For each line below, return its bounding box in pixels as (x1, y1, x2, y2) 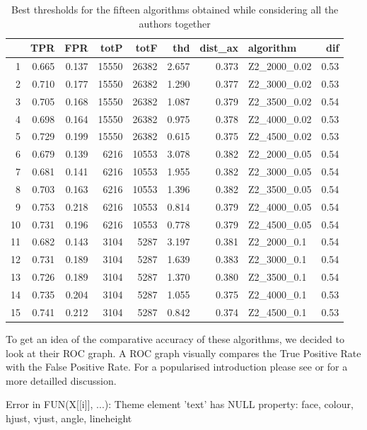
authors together (139, 16, 211, 30)
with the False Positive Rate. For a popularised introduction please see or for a (6, 359, 348, 374)
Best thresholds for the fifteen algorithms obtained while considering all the (11, 2, 339, 16)
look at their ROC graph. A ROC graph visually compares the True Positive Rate (6, 345, 361, 360)
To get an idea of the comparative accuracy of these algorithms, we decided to (6, 331, 344, 346)
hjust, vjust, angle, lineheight (6, 410, 132, 425)
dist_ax (199, 40, 238, 55)
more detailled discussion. (6, 373, 117, 388)
